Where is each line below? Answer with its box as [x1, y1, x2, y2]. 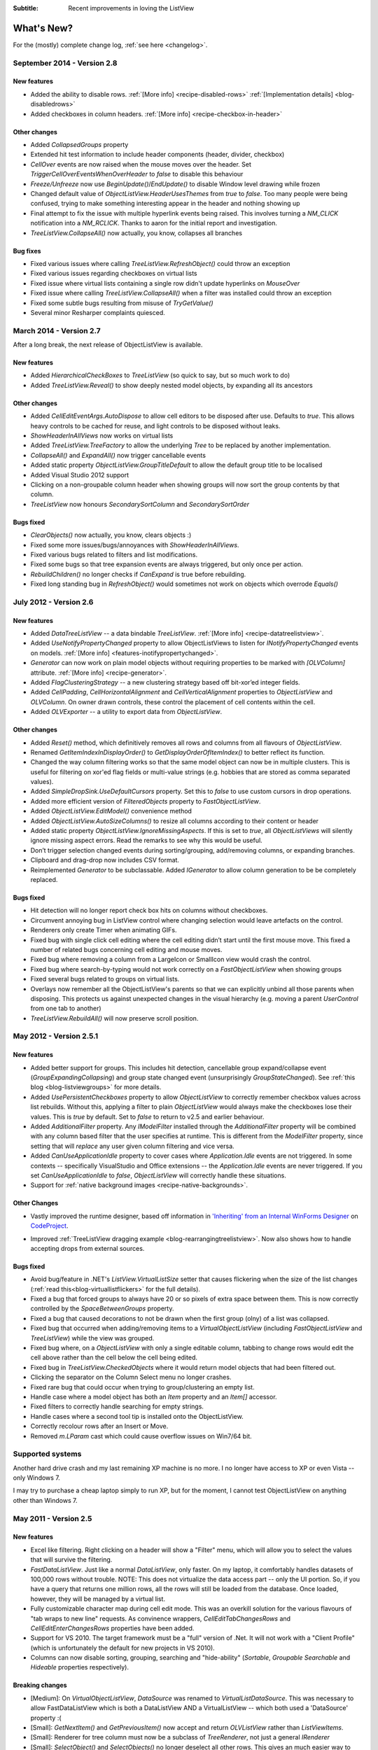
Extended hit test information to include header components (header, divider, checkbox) [30, 150, 285, 159]
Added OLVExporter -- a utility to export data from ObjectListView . [30, 708, 223, 716]
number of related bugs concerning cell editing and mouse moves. [30, 945, 223, 953]
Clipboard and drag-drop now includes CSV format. [30, 856, 180, 864]
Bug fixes [13, 246, 41, 255]
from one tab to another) [30, 1004, 101, 1013]
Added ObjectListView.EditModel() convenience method [30, 807, 192, 815]
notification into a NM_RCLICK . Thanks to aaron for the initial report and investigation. [30, 219, 278, 227]
